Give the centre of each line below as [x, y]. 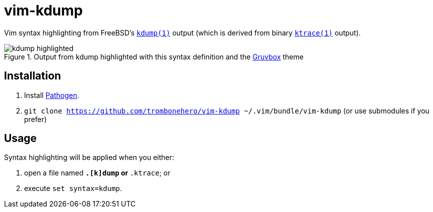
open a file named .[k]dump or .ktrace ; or [97, 173]
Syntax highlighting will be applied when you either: [89, 157]
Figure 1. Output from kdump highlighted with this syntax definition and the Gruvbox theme [154, 56]
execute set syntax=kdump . [73, 188]
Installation [33, 76]
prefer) [36, 119]
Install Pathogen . [52, 95]
